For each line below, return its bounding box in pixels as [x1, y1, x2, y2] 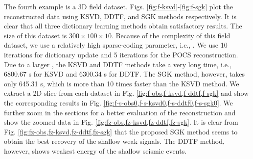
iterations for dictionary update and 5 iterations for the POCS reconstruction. [4, 49, 238, 59]
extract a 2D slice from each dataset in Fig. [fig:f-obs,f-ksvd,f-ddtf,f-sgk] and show [4, 88, 249, 98]
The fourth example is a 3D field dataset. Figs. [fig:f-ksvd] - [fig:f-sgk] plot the [4, 1, 233, 11]
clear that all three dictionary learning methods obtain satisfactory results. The [4, 21, 242, 31]
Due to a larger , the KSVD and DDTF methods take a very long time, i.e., [4, 59, 231, 69]
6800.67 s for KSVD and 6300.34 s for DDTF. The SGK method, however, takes [4, 69, 245, 79]
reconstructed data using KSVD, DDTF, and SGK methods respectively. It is [4, 11, 237, 21]
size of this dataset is [4, 30, 67, 40]
